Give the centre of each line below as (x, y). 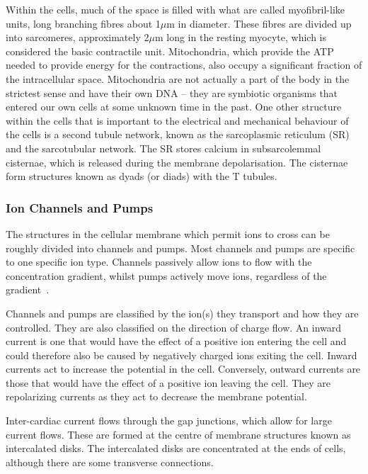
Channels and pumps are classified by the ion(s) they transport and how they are (182, 313)
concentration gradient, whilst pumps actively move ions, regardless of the (166, 275)
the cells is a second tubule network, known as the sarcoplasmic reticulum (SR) (178, 134)
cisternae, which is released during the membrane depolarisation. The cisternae (177, 162)
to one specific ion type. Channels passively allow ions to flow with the (159, 262)
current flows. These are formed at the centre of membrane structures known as (178, 434)
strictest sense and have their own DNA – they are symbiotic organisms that (172, 92)
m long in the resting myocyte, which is (240, 37)
